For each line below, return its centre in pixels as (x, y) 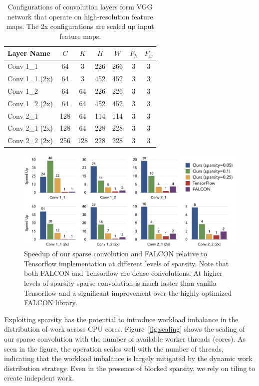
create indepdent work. (39, 378)
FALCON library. (51, 302)
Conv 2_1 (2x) (30, 128)
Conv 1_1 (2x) (30, 79)
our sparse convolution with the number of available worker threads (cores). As (125, 338)
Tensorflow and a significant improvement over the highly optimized (128, 292)
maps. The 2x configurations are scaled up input (80, 26)
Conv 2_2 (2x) (30, 140)
